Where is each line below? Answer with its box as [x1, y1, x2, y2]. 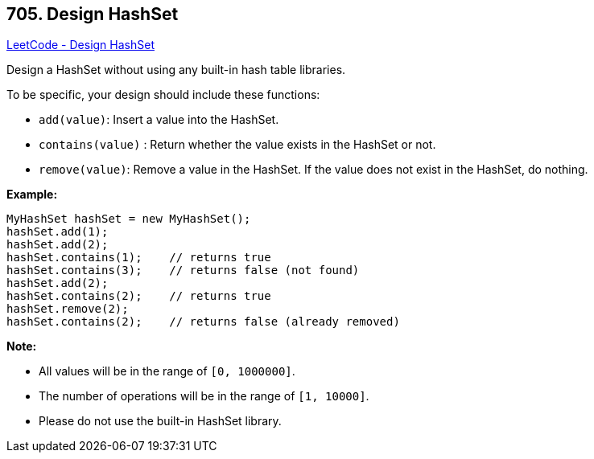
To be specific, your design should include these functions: [6, 88, 320, 102]
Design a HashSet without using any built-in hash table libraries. [6, 63, 346, 77]
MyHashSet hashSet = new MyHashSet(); [6, 212, 251, 226]
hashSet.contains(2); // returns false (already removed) [6, 315, 400, 329]
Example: [6, 187, 58, 202]
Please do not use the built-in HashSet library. [39, 414, 282, 428]
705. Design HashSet [6, 4, 179, 24]
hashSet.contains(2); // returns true [6, 289, 271, 303]
